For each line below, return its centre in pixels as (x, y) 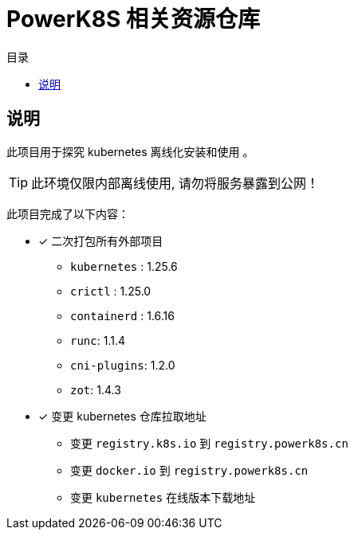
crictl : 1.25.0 (111, 291)
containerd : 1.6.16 (122, 315)
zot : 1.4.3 (96, 389)
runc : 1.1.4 (98, 340)
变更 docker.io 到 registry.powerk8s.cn (189, 470)
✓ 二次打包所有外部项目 (101, 241)
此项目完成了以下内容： (68, 213)
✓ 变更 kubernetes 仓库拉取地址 (122, 416)
